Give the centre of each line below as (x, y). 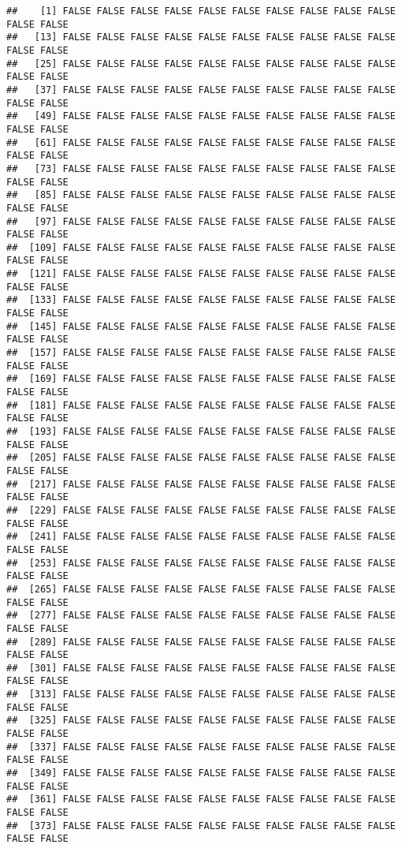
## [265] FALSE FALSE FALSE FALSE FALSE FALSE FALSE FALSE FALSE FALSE (201, 589)
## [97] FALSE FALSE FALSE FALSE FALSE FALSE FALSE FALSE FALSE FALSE (201, 221)
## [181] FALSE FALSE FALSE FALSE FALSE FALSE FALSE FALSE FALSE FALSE (201, 405)
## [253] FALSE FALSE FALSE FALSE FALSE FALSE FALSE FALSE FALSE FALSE (201, 563)
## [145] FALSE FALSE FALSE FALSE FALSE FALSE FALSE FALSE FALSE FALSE (201, 326)
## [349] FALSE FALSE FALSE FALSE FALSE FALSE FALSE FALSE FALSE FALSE (201, 773)
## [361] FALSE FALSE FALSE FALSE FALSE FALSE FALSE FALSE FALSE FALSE (201, 799)
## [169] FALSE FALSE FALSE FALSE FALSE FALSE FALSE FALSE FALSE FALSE (201, 379)
